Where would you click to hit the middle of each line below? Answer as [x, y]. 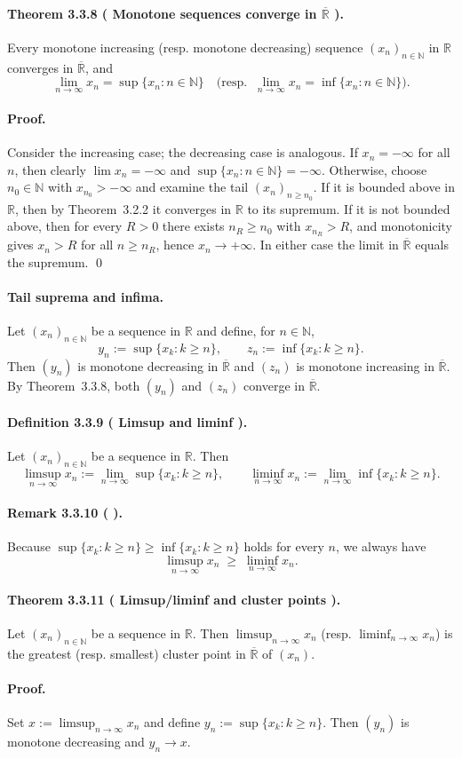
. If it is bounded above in [384, 187]
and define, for [236, 331]
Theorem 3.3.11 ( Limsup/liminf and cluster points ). [174, 599]
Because [29, 546]
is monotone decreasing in [148, 365]
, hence [175, 245]
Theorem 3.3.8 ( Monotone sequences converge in [162, 13]
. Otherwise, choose [374, 169]
